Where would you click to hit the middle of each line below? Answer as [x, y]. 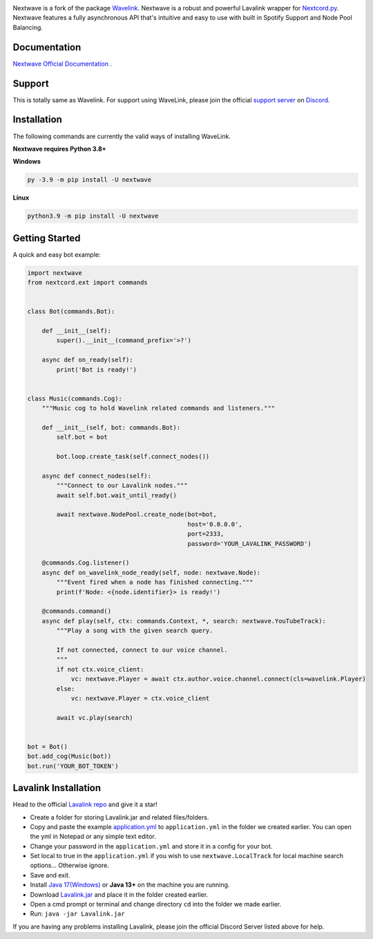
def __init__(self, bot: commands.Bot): [111, 427]
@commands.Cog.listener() [86, 563]
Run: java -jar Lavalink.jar [77, 914]
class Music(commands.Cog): [75, 398]
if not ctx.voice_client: [100, 669]
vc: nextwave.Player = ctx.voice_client [140, 698]
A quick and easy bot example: [57, 254]
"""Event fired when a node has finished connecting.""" [155, 582]
